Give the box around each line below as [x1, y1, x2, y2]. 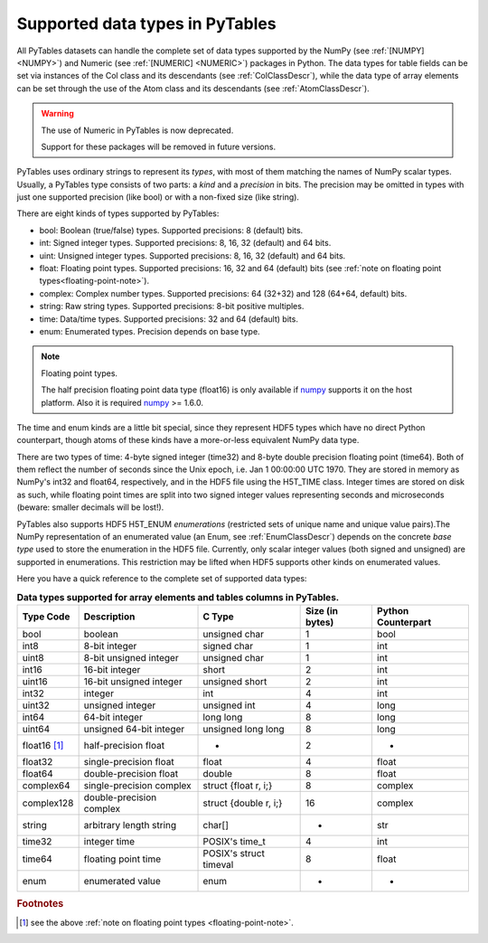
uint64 [22, 722, 51, 735]
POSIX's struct [202, 846, 266, 859]
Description [83, 610, 136, 623]
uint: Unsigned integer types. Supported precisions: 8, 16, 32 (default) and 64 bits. [39, 250, 346, 261]
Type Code [22, 610, 70, 623]
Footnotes [16, 898, 64, 910]
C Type [202, 610, 234, 623]
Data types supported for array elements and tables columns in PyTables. [16, 590, 340, 603]
